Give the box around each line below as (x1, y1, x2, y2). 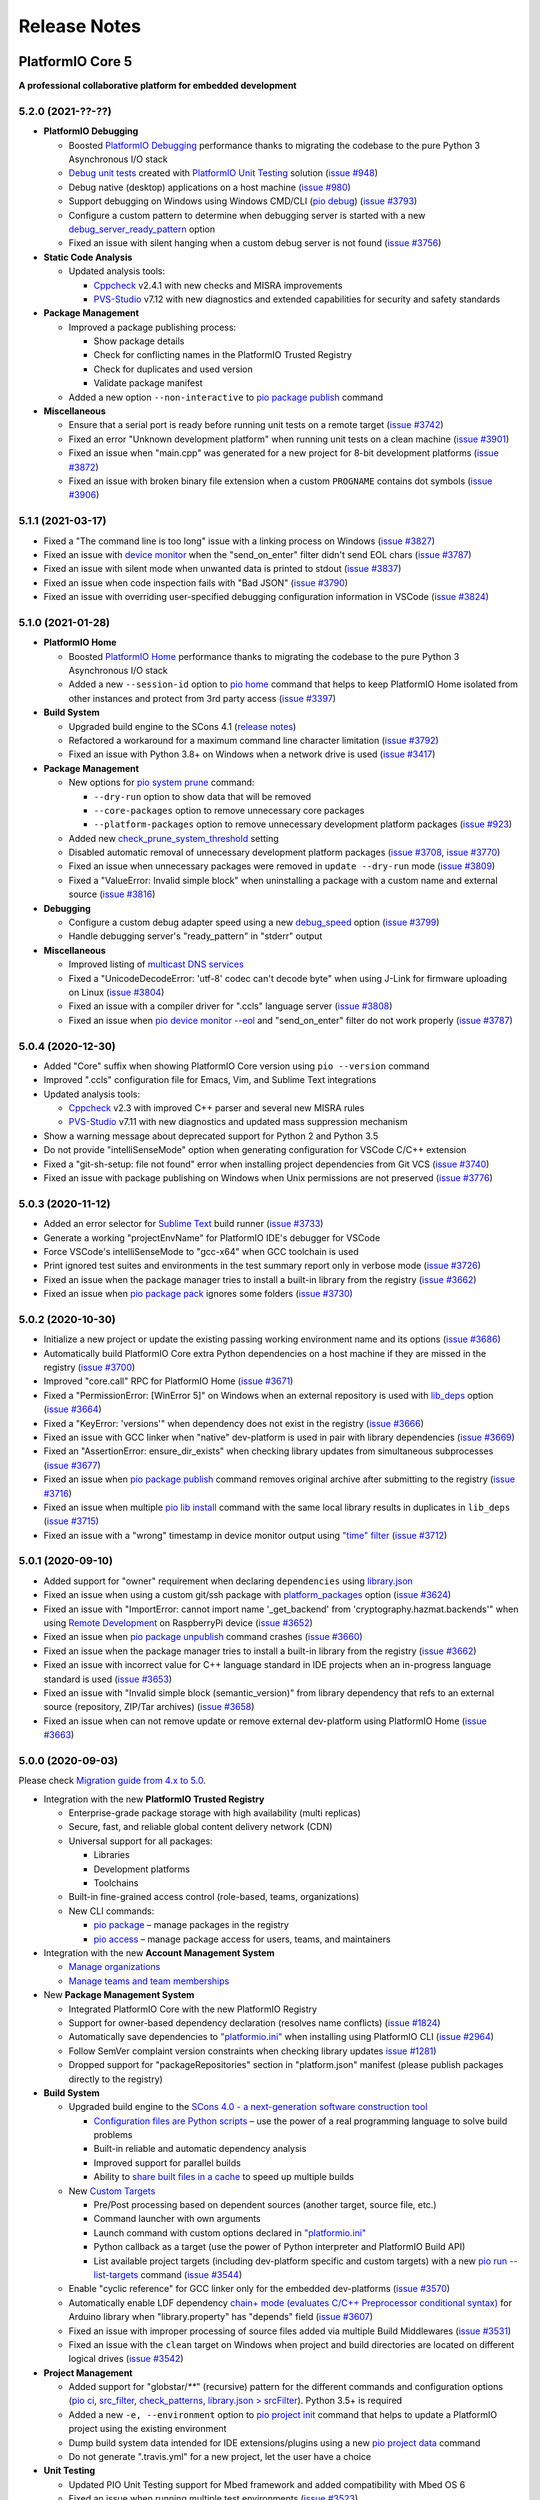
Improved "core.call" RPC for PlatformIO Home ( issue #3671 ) (43, 1375, 294, 1387)
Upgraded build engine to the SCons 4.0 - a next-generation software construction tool (68, 2101, 428, 2113)
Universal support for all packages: (68, 1835, 214, 1847)
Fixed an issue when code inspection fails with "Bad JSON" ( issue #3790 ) (43, 576, 349, 589)
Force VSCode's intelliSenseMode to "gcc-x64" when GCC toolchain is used (43, 1245, 359, 1257)
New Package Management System (43, 1989, 195, 2001)
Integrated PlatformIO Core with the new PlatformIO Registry (68, 2003, 318, 2015)
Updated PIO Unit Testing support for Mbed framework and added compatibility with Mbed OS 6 (68, 2478, 466, 2490)
